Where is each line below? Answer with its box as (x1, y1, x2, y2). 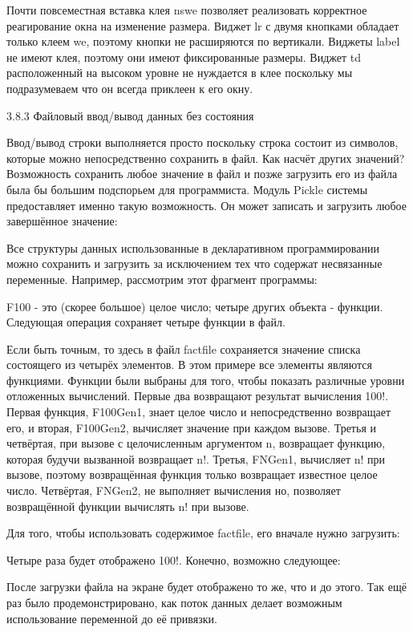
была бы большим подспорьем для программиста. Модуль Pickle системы (6, 180, 368, 197)
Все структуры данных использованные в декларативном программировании (6, 239, 379, 256)
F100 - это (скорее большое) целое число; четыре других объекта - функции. (6, 298, 383, 314)
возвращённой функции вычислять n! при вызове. (6, 497, 249, 514)
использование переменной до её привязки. (6, 610, 217, 626)
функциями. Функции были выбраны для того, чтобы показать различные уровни (6, 371, 405, 388)
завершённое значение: (6, 213, 118, 229)
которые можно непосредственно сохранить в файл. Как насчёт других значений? (6, 149, 405, 166)
